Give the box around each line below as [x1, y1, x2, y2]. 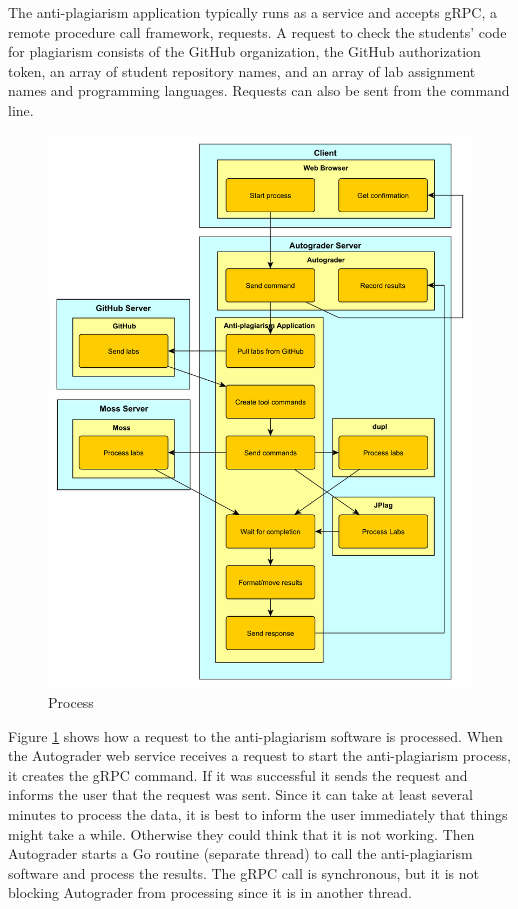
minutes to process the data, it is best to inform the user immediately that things [8, 803, 508, 824]
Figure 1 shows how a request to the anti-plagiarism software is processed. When [8, 725, 503, 746]
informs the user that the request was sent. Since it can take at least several [8, 784, 473, 805]
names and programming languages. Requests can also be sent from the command [8, 80, 510, 101]
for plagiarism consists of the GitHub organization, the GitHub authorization [8, 41, 481, 62]
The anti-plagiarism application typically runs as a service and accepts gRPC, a [8, 2, 497, 22]
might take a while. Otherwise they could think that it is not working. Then [8, 823, 475, 844]
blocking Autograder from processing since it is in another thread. [8, 882, 412, 903]
